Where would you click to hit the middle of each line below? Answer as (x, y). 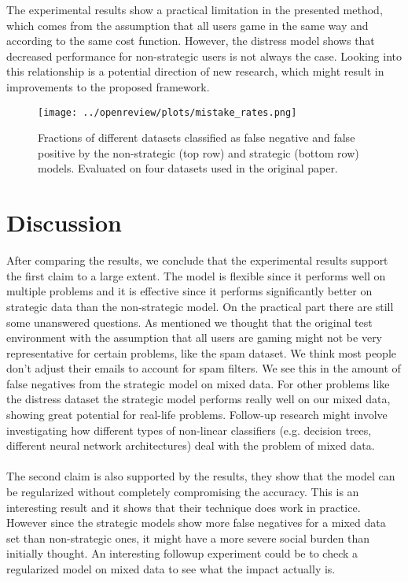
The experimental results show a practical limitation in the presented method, (195, 9)
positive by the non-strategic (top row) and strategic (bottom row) (198, 152)
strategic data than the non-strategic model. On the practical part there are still (200, 306)
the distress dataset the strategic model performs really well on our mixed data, (198, 399)
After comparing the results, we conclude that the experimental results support (197, 260)
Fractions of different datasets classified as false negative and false (197, 137)
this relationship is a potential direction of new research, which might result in (195, 71)
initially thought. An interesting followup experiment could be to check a (182, 553)
